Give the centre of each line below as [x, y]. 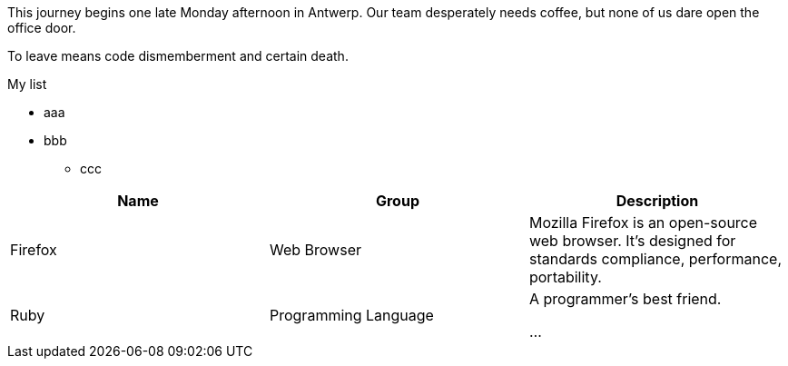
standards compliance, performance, [655, 259]
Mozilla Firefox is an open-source [643, 223]
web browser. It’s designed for [632, 241]
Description [657, 201]
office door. [42, 28]
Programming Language [351, 315]
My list [27, 84]
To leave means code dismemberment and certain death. [178, 56]
